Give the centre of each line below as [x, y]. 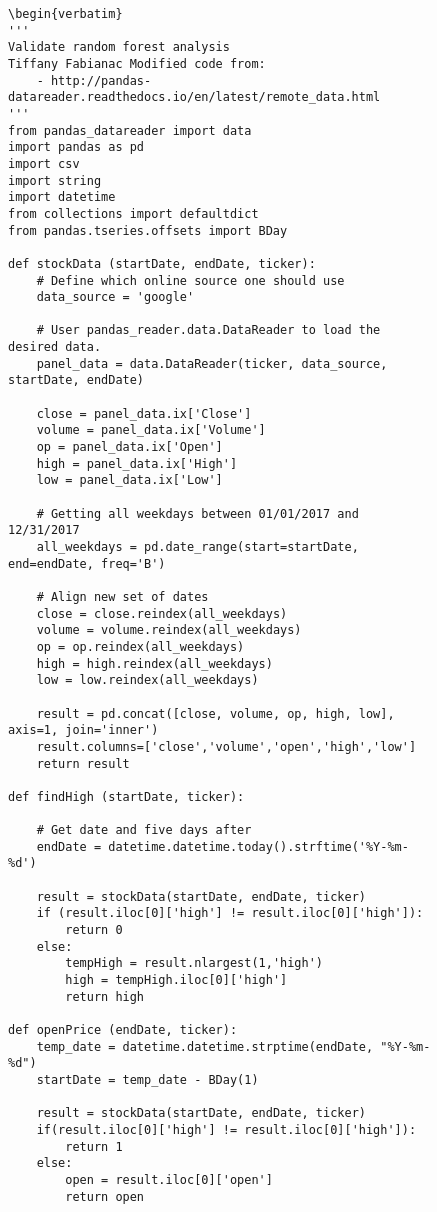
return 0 [94, 930]
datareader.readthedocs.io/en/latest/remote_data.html [194, 97]
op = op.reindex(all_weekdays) [140, 646]
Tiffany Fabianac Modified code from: [137, 63]
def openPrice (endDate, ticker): [123, 1030]
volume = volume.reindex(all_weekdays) [169, 630]
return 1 [94, 1146]
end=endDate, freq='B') [87, 563]
